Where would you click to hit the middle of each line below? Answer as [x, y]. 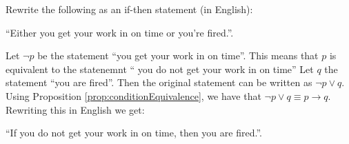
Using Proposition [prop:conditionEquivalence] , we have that [133, 95]
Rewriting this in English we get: [75, 109]
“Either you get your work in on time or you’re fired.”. [120, 32]
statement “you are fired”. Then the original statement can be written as [159, 82]
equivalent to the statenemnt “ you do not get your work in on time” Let [160, 69]
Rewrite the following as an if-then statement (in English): [129, 9]
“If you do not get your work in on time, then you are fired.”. [134, 133]
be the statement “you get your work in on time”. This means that [178, 55]
